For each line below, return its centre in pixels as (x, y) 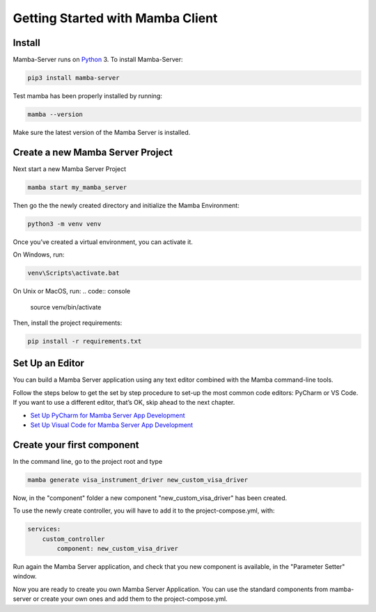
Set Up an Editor (49, 363)
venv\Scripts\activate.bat (73, 273)
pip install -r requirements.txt (85, 341)
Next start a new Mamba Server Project (70, 169)
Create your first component (76, 445)
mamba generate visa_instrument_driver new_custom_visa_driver (138, 480)
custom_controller (73, 539)
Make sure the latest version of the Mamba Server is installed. (102, 132)
